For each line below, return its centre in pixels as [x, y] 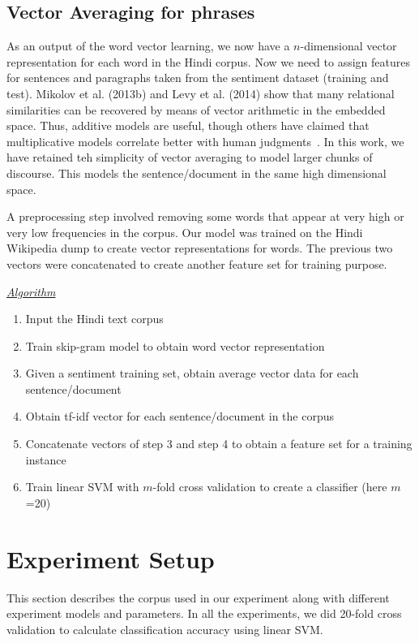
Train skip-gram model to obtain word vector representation [175, 345]
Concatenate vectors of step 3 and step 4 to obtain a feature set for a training [219, 444]
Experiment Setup [111, 558]
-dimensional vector [348, 46]
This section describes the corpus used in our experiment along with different [198, 597]
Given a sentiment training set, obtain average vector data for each [192, 373]
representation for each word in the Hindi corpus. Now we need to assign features [208, 61]
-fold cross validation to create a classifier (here [270, 487]
